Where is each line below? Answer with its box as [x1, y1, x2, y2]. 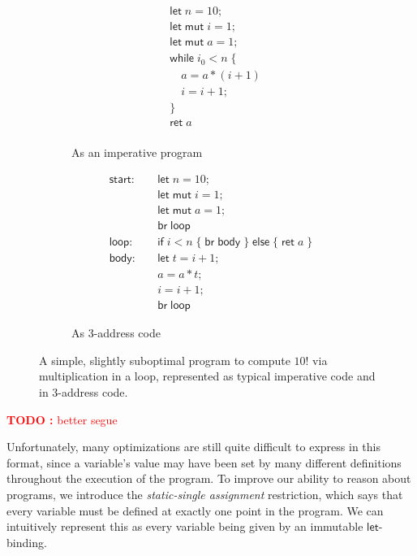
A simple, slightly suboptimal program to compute [39, 351, 290, 368]
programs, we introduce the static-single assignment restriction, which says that [6, 485, 403, 502]
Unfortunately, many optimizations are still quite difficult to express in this [6, 438, 380, 455]
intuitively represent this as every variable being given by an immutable [6, 518, 363, 535]
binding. [6, 533, 47, 550]
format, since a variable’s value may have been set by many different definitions [6, 454, 402, 471]
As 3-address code [71, 324, 161, 341]
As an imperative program [71, 144, 203, 161]
